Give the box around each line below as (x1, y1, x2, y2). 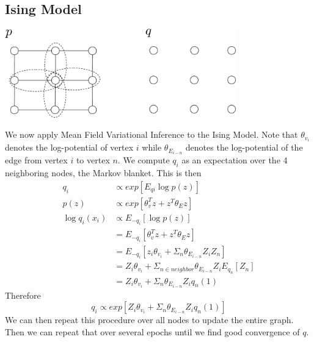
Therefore (5, 288, 41, 301)
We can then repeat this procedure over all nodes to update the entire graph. (5, 313, 294, 326)
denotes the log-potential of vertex (5, 141, 134, 154)
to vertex (76, 154, 110, 166)
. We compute (117, 154, 170, 166)
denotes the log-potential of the (185, 141, 303, 154)
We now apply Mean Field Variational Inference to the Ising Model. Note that (5, 128, 298, 141)
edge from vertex (5, 154, 68, 166)
